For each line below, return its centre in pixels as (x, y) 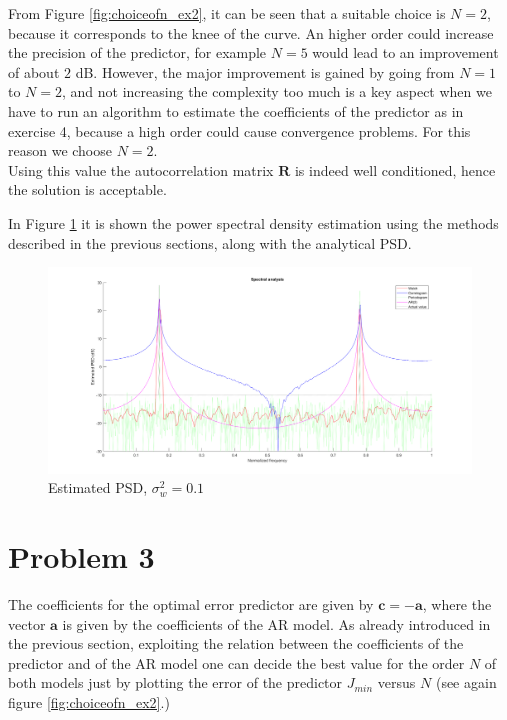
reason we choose (60, 150)
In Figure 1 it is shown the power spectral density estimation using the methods (253, 222)
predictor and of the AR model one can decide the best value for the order (236, 662)
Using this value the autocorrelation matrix (141, 169)
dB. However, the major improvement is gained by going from (265, 71)
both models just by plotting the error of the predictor (175, 682)
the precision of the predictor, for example (137, 52)
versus (396, 682)
